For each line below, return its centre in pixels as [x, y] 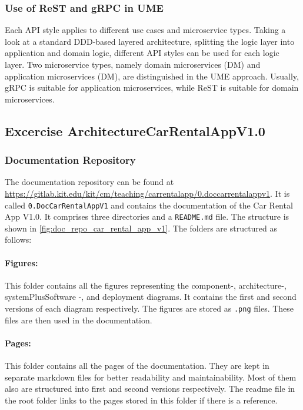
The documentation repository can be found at [89, 182]
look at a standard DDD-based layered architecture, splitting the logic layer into [150, 41]
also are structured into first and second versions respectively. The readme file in [150, 388]
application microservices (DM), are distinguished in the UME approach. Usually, [152, 76]
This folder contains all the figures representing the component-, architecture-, [146, 285]
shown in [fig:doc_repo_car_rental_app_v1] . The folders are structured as [141, 228]
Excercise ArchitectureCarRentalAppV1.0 [135, 130]
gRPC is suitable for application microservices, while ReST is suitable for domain [152, 87]
